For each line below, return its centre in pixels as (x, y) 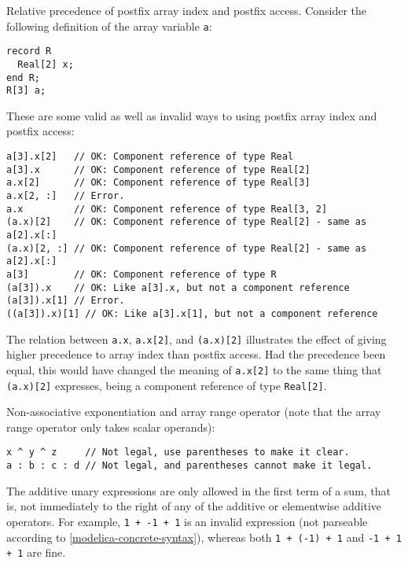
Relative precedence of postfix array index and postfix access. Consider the (187, 10)
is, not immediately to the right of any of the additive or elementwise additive (194, 506)
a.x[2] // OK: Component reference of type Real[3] (158, 183)
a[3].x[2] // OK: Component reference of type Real (150, 157)
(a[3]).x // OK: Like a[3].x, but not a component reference (178, 287)
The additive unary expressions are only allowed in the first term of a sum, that (199, 490)
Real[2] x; (46, 64)
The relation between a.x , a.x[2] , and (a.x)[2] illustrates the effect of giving (197, 339)
